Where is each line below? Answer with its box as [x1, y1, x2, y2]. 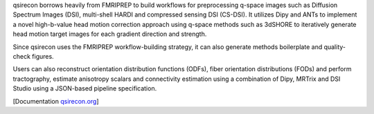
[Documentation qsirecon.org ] [12, 97, 100, 105]
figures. [32, 52, 55, 60]
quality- [323, 42, 346, 51]
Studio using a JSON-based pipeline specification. [12, 84, 157, 93]
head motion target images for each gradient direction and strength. [12, 30, 207, 38]
